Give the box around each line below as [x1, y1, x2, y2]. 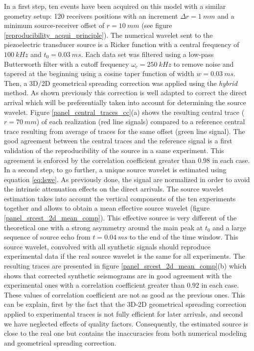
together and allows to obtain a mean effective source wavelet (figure [4, 203, 210, 213]
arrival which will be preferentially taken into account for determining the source [4, 97, 246, 107]
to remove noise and [173, 58, 234, 69]
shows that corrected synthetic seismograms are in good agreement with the [4, 270, 231, 280]
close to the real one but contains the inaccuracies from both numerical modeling [4, 328, 247, 338]
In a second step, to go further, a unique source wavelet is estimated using [4, 164, 227, 175]
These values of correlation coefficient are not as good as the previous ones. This [4, 289, 245, 299]
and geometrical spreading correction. [4, 337, 116, 348]
